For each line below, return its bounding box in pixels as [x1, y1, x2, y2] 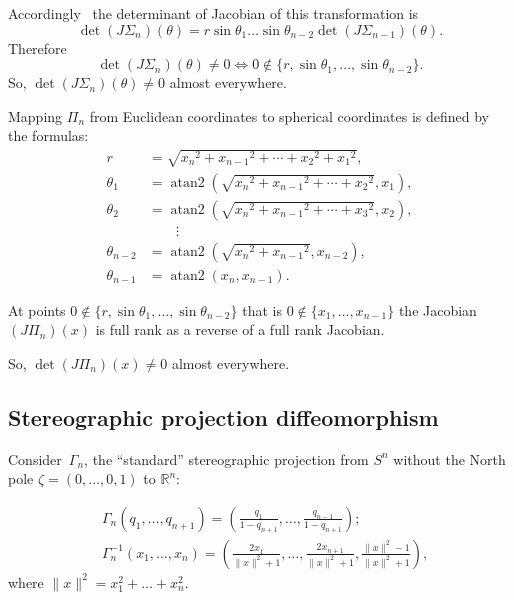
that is [242, 299, 282, 320]
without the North [393, 448, 506, 469]
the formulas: [8, 125, 89, 146]
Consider [8, 448, 62, 469]
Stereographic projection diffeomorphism [8, 401, 439, 432]
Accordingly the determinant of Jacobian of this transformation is [8, 3, 419, 23]
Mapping [8, 105, 63, 126]
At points [8, 299, 66, 320]
